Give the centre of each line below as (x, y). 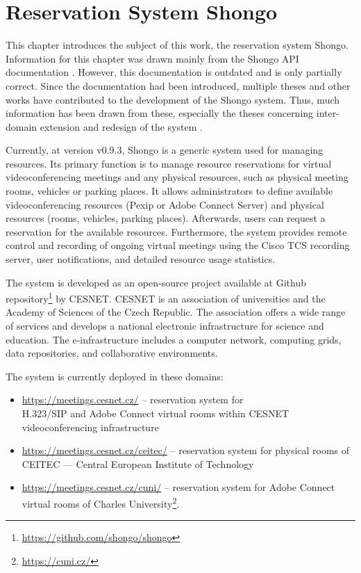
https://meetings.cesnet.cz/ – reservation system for (133, 400)
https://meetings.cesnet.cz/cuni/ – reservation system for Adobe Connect (178, 487)
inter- (328, 113)
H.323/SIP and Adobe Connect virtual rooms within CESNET (156, 413)
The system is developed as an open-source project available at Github (156, 282)
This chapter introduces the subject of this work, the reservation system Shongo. (177, 45)
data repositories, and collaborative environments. (112, 353)
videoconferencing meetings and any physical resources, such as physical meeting (177, 177)
